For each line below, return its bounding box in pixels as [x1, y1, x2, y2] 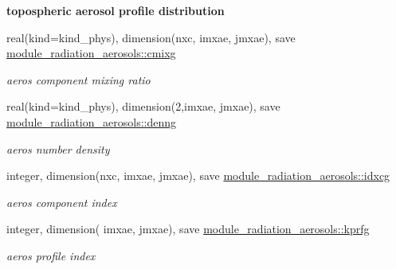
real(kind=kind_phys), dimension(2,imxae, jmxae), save [6, 98, 280, 115]
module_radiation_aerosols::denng [6, 113, 176, 130]
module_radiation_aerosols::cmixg [6, 45, 176, 61]
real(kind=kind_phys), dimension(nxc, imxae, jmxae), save [6, 29, 296, 45]
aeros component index [6, 193, 117, 210]
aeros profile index [6, 247, 96, 263]
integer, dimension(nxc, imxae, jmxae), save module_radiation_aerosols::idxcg [6, 167, 390, 184]
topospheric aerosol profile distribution [6, 2, 225, 18]
